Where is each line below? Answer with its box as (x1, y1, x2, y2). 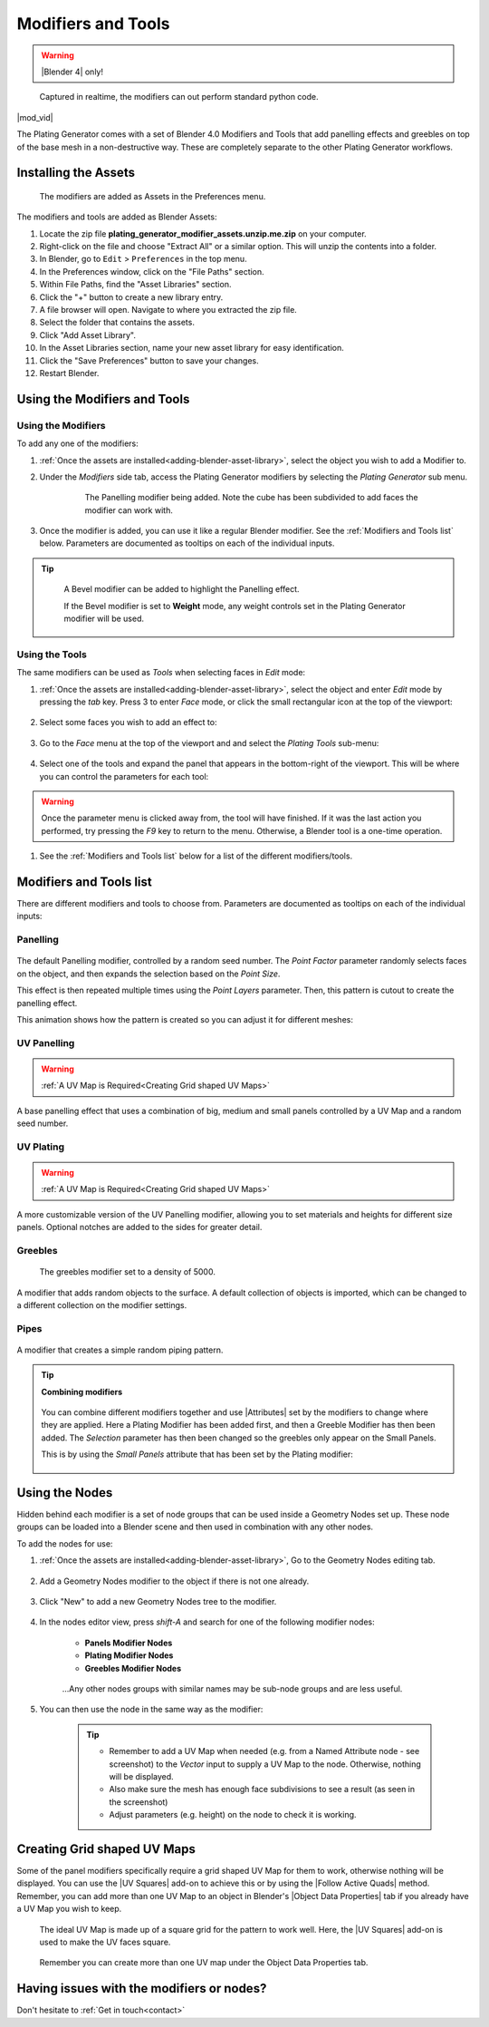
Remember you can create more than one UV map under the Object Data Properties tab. (39, 1957, 369, 1968)
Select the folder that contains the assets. (39, 317, 195, 328)
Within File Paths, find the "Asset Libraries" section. (39, 279, 232, 290)
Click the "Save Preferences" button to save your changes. (39, 354, 260, 366)
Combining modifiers (41, 1386, 123, 1397)
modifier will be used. (63, 613, 145, 625)
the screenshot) (109, 1796, 168, 1808)
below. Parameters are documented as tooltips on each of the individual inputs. (39, 538, 335, 548)
